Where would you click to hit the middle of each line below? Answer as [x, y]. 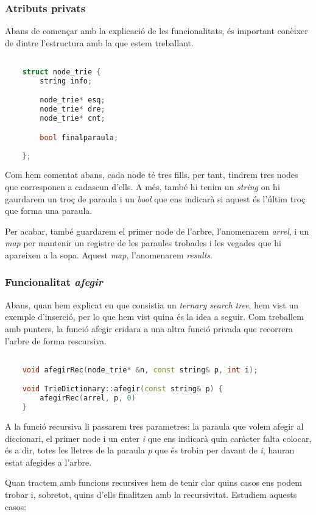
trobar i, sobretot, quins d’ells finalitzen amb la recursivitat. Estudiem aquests [151, 494]
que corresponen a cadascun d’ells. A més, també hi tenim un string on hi [142, 186]
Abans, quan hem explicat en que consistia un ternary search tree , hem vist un [152, 304]
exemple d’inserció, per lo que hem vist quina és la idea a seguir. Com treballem [154, 317]
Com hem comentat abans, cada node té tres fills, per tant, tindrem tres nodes [152, 175]
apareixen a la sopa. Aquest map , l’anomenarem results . [109, 254]
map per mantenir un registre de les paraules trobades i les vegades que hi [143, 243]
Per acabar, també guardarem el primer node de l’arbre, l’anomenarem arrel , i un [157, 231]
